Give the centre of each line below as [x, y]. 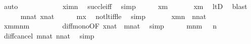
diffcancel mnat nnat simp [49, 35]
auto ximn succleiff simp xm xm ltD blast [125, 6]
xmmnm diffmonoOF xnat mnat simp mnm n [110, 26]
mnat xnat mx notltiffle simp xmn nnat [113, 16]
